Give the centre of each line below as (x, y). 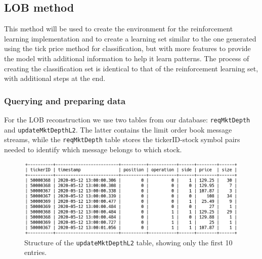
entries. (36, 252)
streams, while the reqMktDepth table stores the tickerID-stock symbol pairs (122, 139)
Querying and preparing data (65, 100)
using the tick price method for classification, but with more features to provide (127, 48)
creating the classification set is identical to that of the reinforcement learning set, (131, 68)
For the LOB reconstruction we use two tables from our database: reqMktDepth (127, 119)
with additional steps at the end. (55, 78)
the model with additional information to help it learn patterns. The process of (127, 58)
